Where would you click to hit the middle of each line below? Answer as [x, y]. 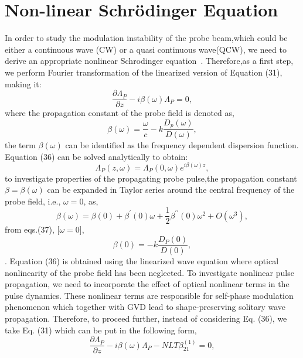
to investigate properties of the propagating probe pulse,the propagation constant [151, 178]
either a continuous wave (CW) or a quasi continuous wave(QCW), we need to [146, 49]
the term [20, 145]
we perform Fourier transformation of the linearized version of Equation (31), [144, 72]
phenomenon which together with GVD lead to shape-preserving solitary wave [145, 307]
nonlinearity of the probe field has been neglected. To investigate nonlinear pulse [149, 272]
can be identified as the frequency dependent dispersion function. [182, 145]
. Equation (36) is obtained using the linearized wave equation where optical [142, 261]
